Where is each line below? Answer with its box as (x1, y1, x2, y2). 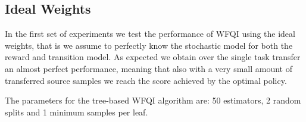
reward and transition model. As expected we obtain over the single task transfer (5, 51, 301, 63)
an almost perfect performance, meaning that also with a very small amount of (5, 62, 292, 74)
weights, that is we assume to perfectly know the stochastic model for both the (5, 39, 293, 51)
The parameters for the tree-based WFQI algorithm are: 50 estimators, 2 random (5, 94, 301, 107)
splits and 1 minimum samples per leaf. (5, 105, 148, 118)
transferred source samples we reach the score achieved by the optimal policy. (5, 74, 287, 86)
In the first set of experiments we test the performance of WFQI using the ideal (5, 27, 295, 40)
